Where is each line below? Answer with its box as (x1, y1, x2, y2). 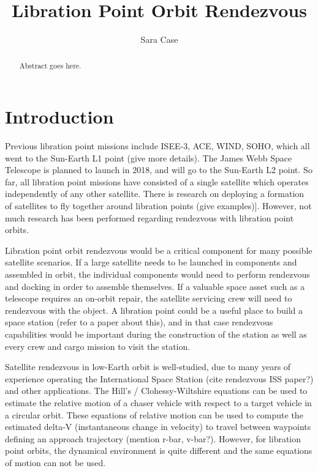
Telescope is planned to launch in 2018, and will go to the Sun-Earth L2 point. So (5, 163, 312, 176)
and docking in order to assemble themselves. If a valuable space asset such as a (5, 280, 305, 292)
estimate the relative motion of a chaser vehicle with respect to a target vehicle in (5, 396, 312, 409)
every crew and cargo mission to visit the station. (5, 339, 191, 352)
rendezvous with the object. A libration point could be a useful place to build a (5, 303, 303, 316)
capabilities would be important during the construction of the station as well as (5, 328, 307, 341)
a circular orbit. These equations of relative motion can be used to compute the (5, 408, 303, 421)
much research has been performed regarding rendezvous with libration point (5, 211, 294, 224)
